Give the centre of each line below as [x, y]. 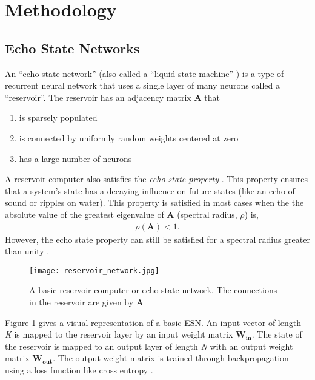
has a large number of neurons [75, 158]
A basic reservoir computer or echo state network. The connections [153, 290]
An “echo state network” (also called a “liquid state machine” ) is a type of [144, 73]
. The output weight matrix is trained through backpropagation [171, 358]
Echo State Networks [72, 48]
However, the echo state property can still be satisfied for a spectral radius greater [157, 239]
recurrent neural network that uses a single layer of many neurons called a [143, 85]
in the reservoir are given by [81, 301]
